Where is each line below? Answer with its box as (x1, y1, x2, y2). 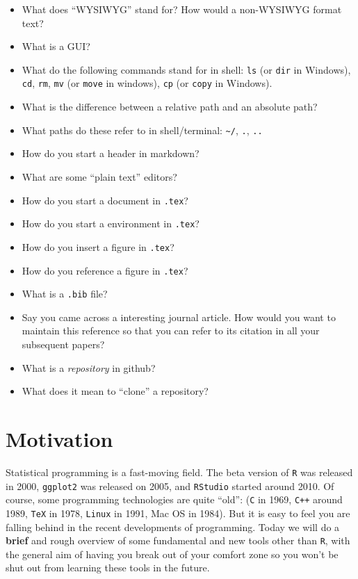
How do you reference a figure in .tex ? (22, 263, 188, 277)
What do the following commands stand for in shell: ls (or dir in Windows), (22, 62, 351, 76)
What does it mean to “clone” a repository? (22, 384, 209, 398)
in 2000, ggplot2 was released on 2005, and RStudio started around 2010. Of (6, 478, 334, 493)
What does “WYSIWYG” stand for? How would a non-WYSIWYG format (22, 2, 342, 16)
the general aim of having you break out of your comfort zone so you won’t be (6, 546, 339, 561)
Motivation (6, 424, 113, 452)
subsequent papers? (22, 337, 105, 351)
